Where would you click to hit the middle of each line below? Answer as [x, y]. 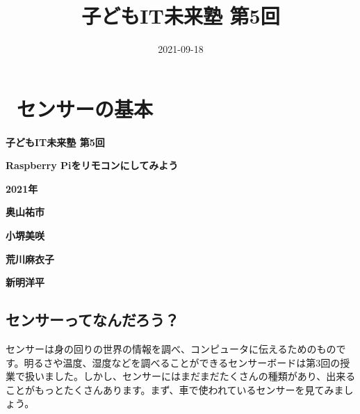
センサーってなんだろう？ [92, 320]
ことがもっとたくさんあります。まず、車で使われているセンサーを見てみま [175, 389]
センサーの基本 [85, 108]
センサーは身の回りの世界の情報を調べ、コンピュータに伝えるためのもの [171, 349]
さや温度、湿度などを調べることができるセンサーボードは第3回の [192, 362]
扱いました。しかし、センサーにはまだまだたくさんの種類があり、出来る [190, 376]
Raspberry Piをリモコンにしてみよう [92, 165]
